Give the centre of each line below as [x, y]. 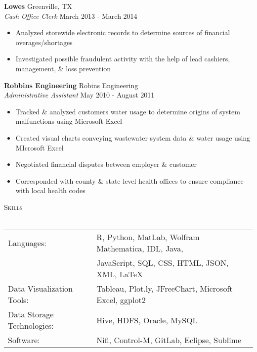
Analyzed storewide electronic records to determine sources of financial [123, 32]
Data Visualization [40, 289]
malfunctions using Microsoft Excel [69, 121]
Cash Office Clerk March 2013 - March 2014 [71, 16]
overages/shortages [44, 42]
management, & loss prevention [63, 68]
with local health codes [50, 190]
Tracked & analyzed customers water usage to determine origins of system [128, 111]
